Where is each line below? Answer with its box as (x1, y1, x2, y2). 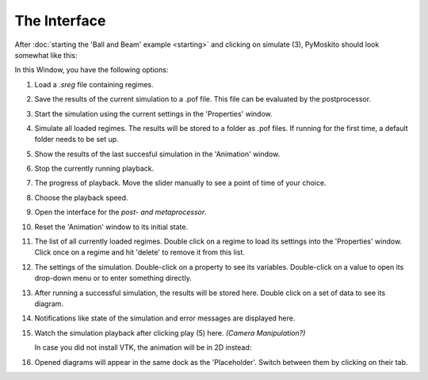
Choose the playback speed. (34, 193, 128, 202)
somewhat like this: (14, 50, 78, 59)
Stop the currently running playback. (34, 163, 155, 174)
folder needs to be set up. (34, 135, 119, 144)
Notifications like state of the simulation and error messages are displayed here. (34, 313, 296, 323)
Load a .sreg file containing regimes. (34, 79, 154, 89)
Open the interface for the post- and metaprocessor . (34, 207, 208, 217)
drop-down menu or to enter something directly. (34, 274, 192, 283)
